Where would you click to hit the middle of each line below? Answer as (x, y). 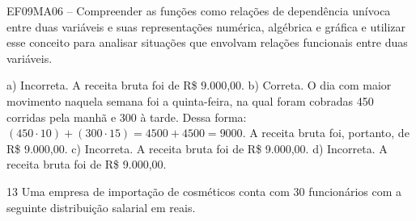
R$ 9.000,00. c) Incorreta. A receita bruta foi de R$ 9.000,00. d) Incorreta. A (197, 148)
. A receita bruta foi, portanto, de (326, 133)
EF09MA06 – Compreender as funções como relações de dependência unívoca (199, 10)
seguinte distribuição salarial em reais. (101, 207)
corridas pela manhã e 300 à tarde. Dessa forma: (127, 117)
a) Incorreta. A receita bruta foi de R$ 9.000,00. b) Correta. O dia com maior (199, 85)
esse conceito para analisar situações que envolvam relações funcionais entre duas (207, 42)
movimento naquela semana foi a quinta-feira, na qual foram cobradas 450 (190, 100)
